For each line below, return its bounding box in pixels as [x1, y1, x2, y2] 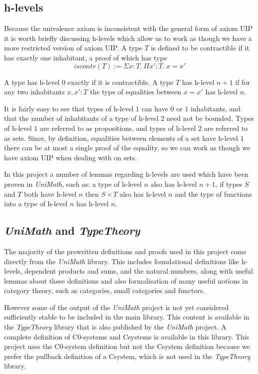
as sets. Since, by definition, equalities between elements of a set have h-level [4, 132, 238, 143]
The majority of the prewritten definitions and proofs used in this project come [4, 246, 247, 256]
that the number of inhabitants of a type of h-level [4, 113, 159, 123]
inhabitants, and [191, 103, 241, 113]
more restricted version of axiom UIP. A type [4, 42, 142, 53]
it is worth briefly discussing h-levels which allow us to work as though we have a [4, 32, 252, 43]
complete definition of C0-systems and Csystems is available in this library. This [4, 331, 250, 342]
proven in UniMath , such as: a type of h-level [4, 178, 142, 189]
